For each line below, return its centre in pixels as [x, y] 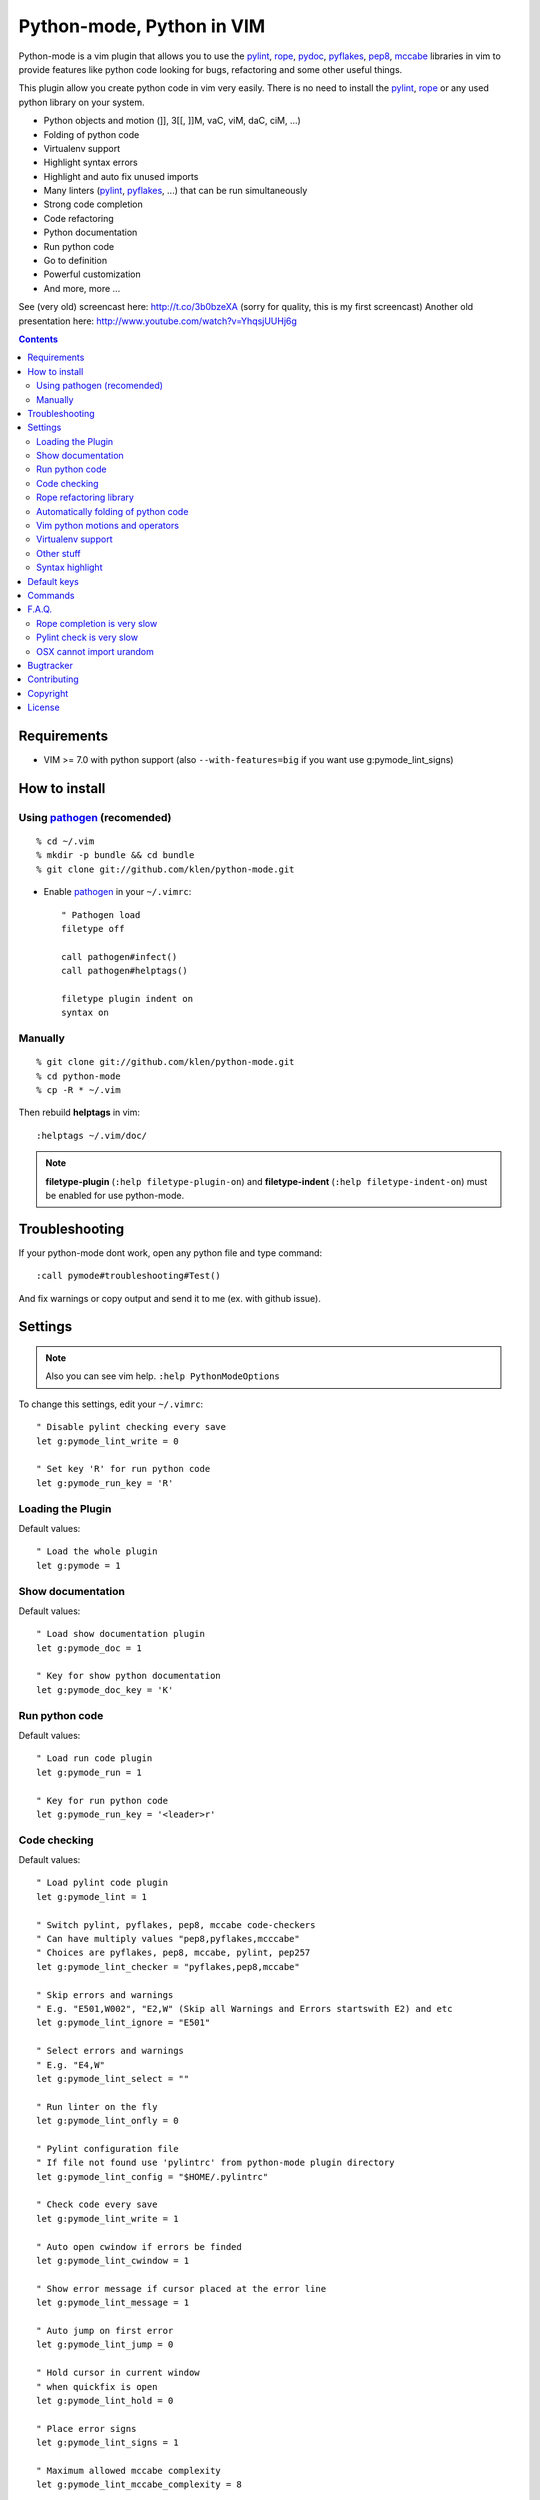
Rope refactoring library [85, 497]
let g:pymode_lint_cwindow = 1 [113, 2260]
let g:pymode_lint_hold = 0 [105, 2400]
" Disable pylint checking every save [131, 1427]
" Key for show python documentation [129, 1676]
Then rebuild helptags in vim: [79, 1112]
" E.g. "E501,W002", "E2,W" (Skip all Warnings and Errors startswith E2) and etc [244, 2008]
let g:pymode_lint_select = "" [113, 2078]
